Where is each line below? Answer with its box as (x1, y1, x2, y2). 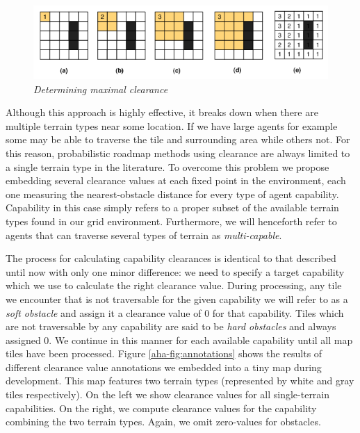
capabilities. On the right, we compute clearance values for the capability (6, 400, 317, 415)
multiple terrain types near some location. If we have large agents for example (6, 118, 338, 133)
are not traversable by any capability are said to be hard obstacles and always (6, 319, 336, 334)
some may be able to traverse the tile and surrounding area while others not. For (6, 132, 350, 147)
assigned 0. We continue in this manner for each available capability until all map (6, 332, 353, 347)
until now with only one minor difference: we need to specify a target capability (6, 264, 345, 279)
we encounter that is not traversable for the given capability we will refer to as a (6, 291, 348, 306)
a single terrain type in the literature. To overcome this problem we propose (6, 159, 329, 174)
